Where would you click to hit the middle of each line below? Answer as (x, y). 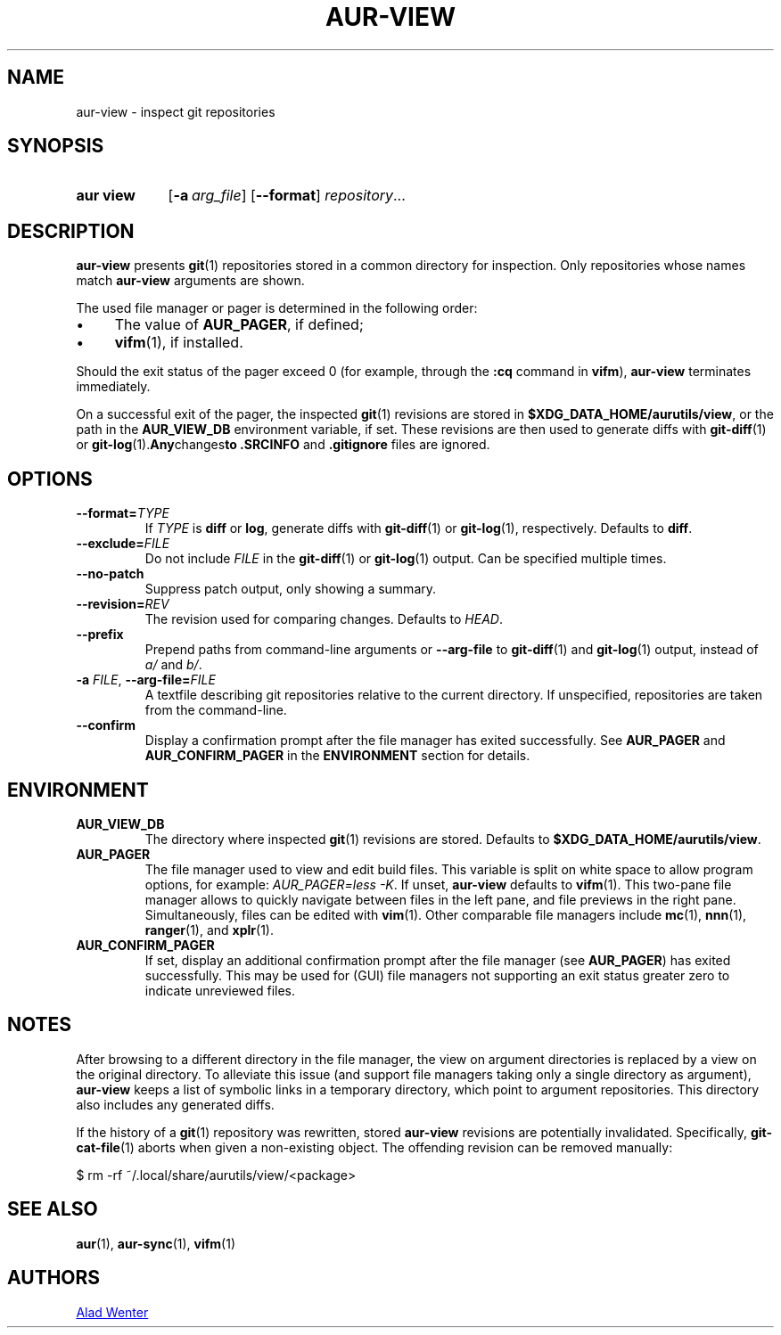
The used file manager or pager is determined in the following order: (277, 308)
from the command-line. (216, 710)
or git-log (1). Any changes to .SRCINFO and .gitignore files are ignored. (283, 445)
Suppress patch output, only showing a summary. (291, 589)
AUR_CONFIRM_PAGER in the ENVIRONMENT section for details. (337, 756)
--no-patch (110, 574)
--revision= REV (123, 604)
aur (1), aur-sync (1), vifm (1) (156, 1243)
